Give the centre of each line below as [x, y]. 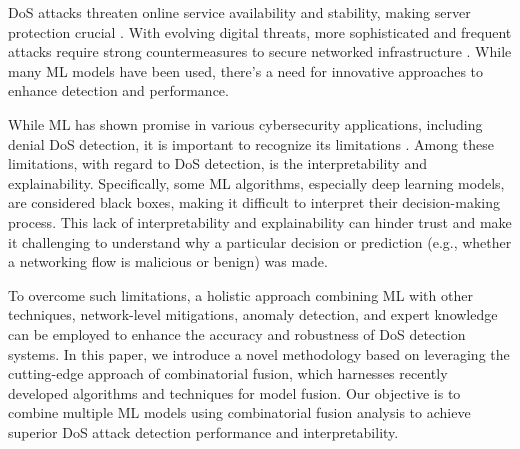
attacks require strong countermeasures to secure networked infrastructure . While [260, 51]
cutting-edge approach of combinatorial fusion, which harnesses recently [228, 373]
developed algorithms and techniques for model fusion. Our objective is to [234, 392]
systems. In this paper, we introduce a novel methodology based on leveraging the [259, 353]
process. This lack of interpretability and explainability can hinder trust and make [260, 221]
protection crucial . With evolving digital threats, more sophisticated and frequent [260, 31]
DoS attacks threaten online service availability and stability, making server [239, 12]
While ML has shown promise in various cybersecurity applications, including [245, 123]
